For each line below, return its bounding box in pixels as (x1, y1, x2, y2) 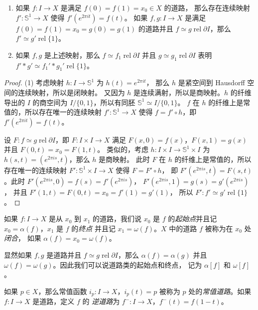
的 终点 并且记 (71, 223, 116, 233)
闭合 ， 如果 (4, 233, 41, 243)
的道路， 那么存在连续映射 (164, 2, 251, 12)
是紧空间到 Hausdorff (178, 77, 245, 88)
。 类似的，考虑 (97, 144, 148, 155)
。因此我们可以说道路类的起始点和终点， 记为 (53, 259, 202, 270)
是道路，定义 (32, 296, 75, 307)
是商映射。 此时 (99, 154, 150, 164)
